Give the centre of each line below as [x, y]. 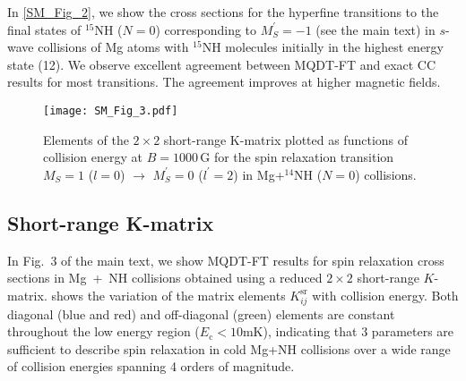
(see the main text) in [375, 29]
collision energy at [93, 157]
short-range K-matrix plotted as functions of [286, 139]
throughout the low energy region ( [104, 331]
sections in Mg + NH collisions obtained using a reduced [165, 278]
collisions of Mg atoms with [113, 47]
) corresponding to [206, 29]
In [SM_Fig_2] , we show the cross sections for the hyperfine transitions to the [223, 12]
